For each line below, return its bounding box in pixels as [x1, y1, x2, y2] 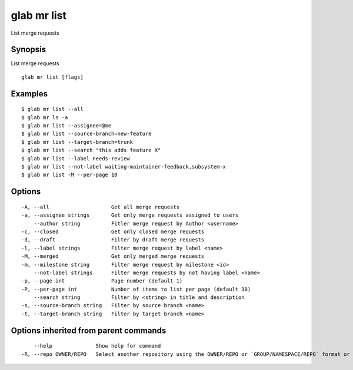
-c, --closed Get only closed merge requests [21, 228, 205, 235]
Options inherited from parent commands [11, 325, 166, 335]
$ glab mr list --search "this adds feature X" [21, 147, 161, 154]
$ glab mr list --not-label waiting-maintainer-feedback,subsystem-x [21, 163, 227, 170]
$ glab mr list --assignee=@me [21, 122, 112, 129]
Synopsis [11, 45, 46, 55]
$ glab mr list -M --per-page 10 [21, 171, 118, 179]
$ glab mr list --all [21, 106, 84, 113]
